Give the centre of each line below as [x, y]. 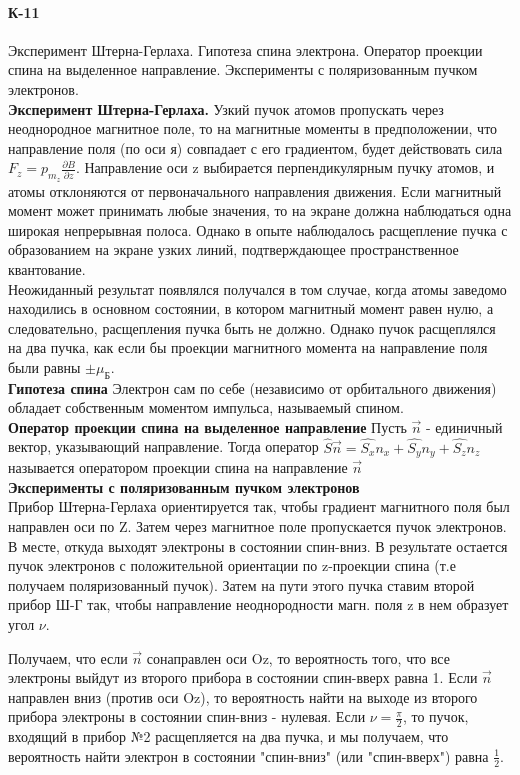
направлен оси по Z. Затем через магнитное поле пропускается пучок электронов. [257, 525]
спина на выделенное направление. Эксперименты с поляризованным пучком [243, 69]
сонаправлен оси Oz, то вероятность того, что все [298, 657]
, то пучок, [435, 716]
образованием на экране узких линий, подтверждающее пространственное [233, 249]
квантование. [47, 268]
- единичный [464, 426]
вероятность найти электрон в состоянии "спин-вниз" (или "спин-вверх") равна [248, 755]
